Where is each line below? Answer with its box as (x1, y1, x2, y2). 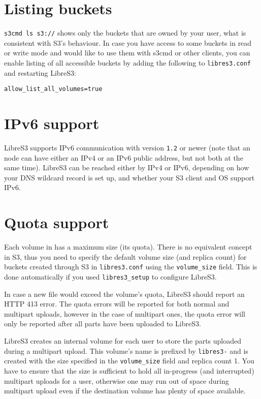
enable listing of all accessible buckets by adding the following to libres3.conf (4, 57, 251, 68)
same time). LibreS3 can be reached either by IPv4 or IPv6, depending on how (4, 162, 249, 173)
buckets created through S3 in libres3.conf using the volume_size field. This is (4, 261, 257, 272)
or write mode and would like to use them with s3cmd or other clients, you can (4, 47, 250, 58)
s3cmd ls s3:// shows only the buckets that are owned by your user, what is (4, 27, 246, 38)
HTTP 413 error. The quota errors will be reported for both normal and (4, 298, 230, 309)
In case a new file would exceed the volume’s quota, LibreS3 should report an (4, 288, 245, 299)
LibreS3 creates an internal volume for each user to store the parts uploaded (4, 335, 242, 346)
